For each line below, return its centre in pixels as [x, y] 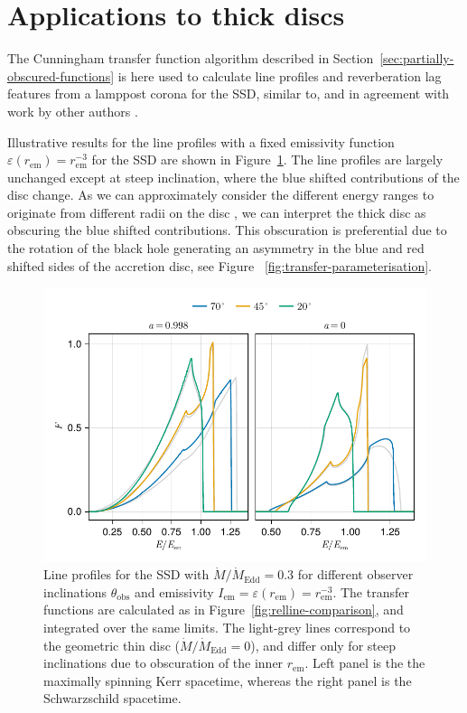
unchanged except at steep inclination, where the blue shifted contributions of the [233, 177]
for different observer [355, 574]
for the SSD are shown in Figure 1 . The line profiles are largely [267, 159]
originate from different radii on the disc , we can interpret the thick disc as [217, 212]
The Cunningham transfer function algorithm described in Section [191, 58]
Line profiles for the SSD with [126, 574]
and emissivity [174, 591]
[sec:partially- [417, 58]
